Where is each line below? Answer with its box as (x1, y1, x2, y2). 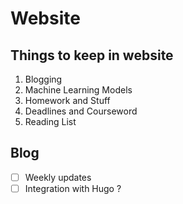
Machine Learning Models (24, 84, 133, 96)
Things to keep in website (10, 47, 174, 64)
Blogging (24, 73, 63, 85)
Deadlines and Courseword (24, 105, 138, 117)
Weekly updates (24, 171, 92, 183)
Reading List (24, 116, 77, 127)
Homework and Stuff (24, 95, 111, 106)
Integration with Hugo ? (24, 182, 122, 194)
